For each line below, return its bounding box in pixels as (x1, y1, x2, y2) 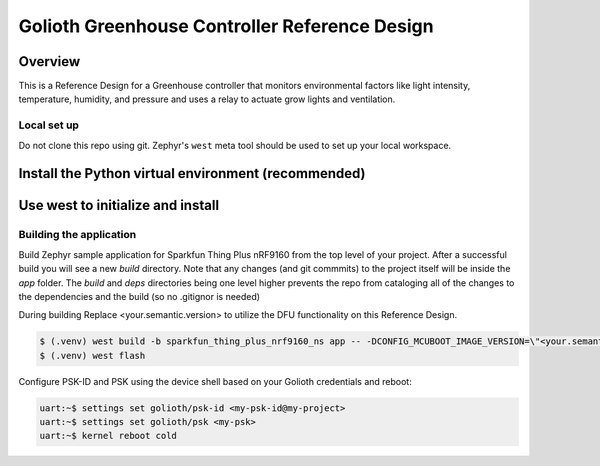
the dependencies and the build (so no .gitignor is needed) (18, 290, 260, 302)
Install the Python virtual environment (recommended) (18, 165, 366, 182)
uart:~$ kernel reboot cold (39, 430, 177, 442)
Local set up (18, 118, 80, 132)
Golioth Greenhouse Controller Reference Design (18, 15, 434, 37)
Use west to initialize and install (18, 197, 220, 214)
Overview (18, 53, 81, 70)
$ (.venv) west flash (39, 350, 146, 361)
